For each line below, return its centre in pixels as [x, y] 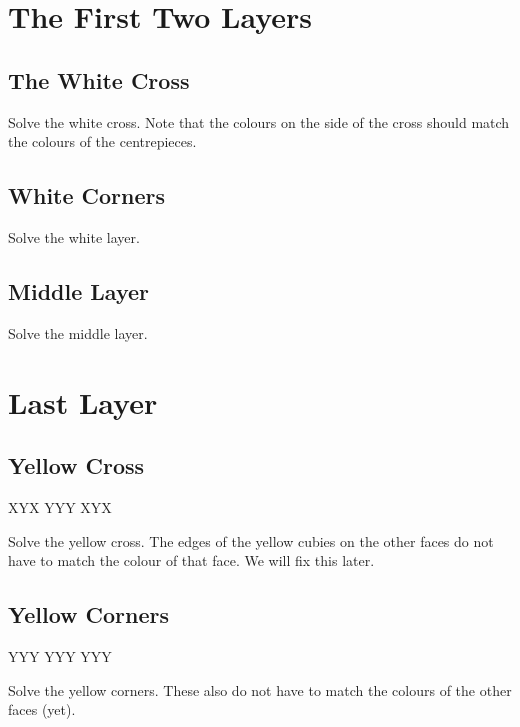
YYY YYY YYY [60, 655]
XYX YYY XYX [60, 506]
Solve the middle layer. [78, 332]
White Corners [87, 195]
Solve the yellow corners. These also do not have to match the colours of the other [260, 689]
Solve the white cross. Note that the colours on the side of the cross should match [259, 121]
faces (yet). [42, 709]
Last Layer [83, 401]
